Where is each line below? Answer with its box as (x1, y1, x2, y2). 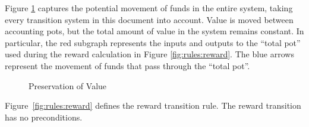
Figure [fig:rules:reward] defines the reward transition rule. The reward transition (5, 99, 301, 112)
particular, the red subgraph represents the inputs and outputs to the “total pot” (5, 36, 301, 48)
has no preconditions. (5, 110, 83, 123)
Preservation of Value (29, 79, 107, 92)
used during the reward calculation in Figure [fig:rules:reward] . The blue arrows (5, 48, 294, 60)
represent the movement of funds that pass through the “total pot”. (5, 59, 250, 71)
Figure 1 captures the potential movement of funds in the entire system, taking (5, 2, 293, 14)
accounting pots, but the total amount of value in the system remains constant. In (5, 25, 304, 37)
